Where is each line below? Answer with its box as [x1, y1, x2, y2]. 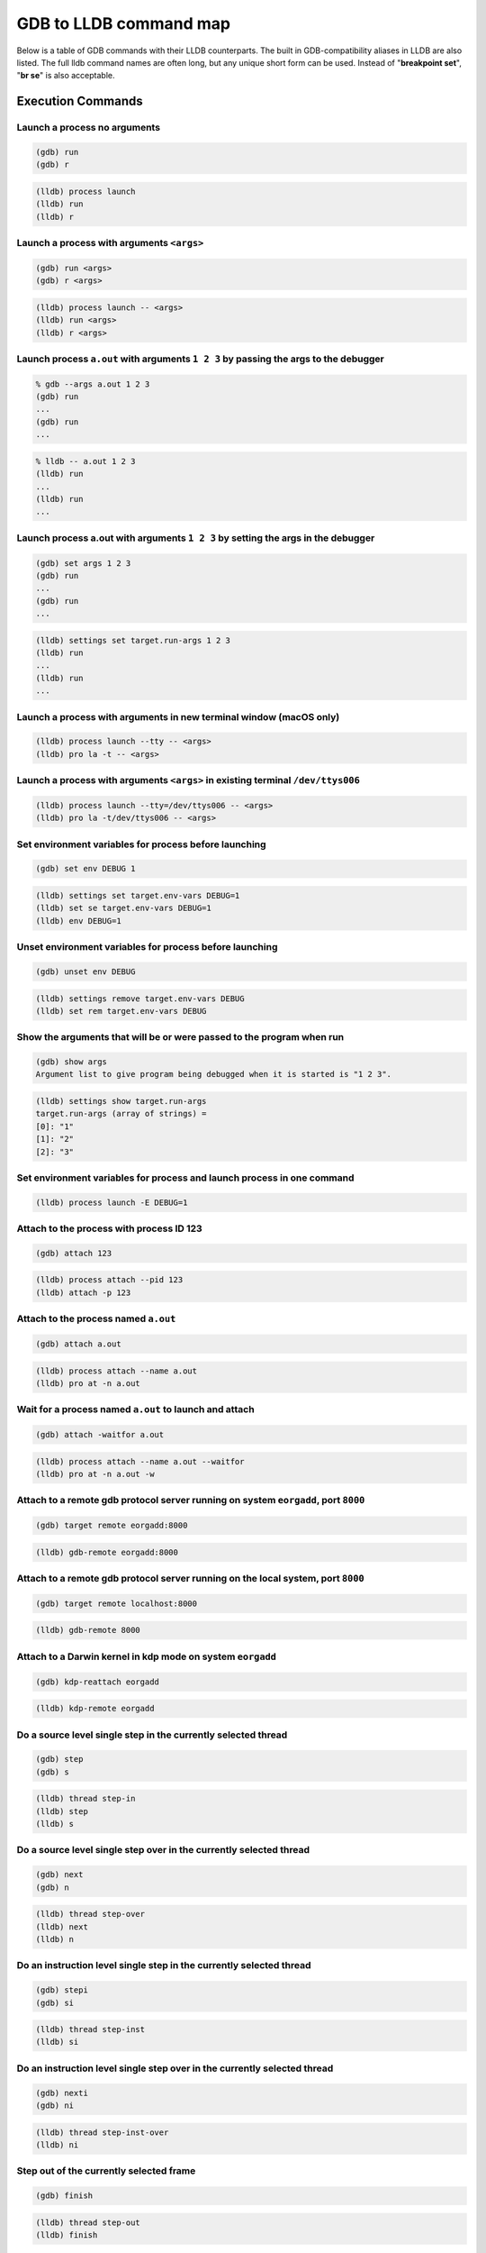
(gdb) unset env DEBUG [35, 966, 136, 977]
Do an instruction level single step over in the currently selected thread [16, 2062, 334, 2075]
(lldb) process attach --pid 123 [35, 1275, 184, 1285]
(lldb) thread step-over [35, 1909, 146, 1920]
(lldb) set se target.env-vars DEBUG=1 [35, 903, 211, 914]
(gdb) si [35, 1997, 75, 2008]
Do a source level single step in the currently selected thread [16, 1729, 288, 1741]
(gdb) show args [35, 1057, 108, 1067]
